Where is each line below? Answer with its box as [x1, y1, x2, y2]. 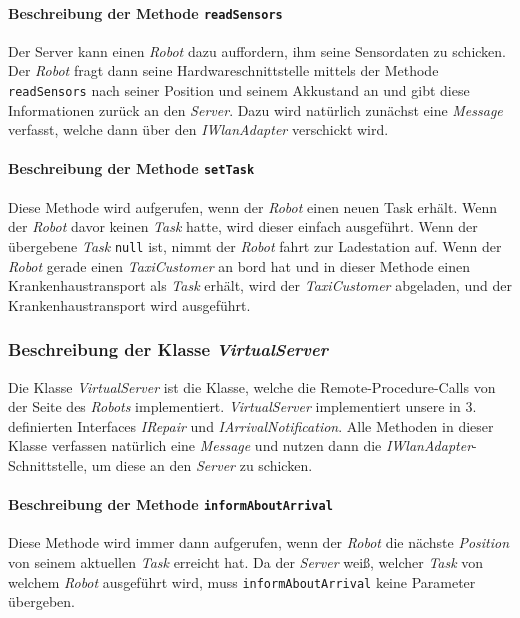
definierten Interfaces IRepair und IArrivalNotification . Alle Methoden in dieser [8, 415, 494, 436]
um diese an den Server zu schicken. [91, 454, 313, 475]
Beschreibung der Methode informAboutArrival [8, 494, 333, 515]
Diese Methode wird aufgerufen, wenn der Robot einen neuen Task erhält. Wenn [8, 196, 497, 217]
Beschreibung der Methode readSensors [8, 2, 283, 23]
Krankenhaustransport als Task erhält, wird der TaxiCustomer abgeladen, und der [8, 275, 512, 296]
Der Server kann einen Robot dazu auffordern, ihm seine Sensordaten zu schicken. [8, 40, 507, 61]
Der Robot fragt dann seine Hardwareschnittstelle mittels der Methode [8, 60, 439, 81]
